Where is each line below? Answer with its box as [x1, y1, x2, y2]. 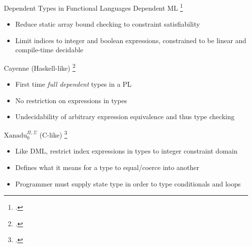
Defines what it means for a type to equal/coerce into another [15, 162, 200, 172]
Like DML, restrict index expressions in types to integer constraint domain [15, 146, 237, 156]
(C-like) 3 [39, 128, 67, 139]
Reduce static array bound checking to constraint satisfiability [15, 19, 200, 29]
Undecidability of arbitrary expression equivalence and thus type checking [15, 111, 235, 122]
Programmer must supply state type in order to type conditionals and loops [15, 178, 241, 188]
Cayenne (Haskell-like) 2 [4, 62, 76, 73]
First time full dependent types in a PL [15, 79, 132, 89]
